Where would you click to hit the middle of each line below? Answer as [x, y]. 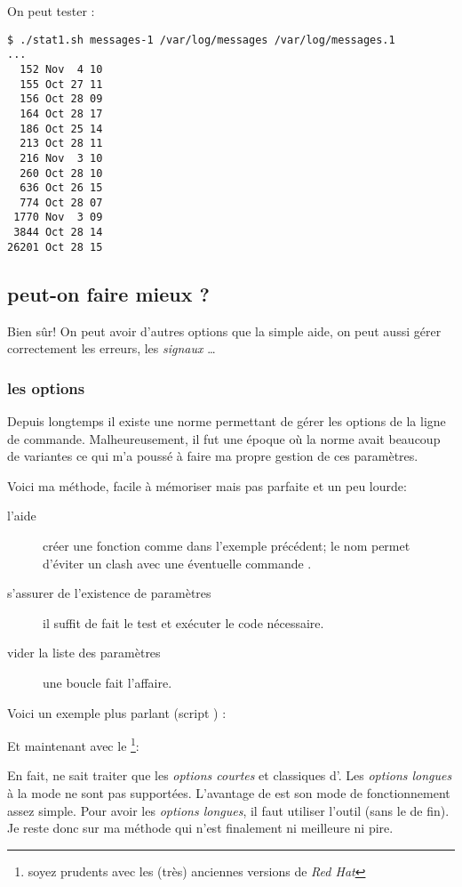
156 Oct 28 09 [61, 99]
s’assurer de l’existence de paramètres [109, 593]
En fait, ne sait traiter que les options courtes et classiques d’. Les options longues [230, 775]
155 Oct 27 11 [61, 84]
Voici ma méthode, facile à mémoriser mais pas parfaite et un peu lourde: [207, 485]
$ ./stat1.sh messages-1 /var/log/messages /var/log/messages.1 [201, 40]
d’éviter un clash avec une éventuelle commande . [177, 563]
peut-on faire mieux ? [108, 293]
